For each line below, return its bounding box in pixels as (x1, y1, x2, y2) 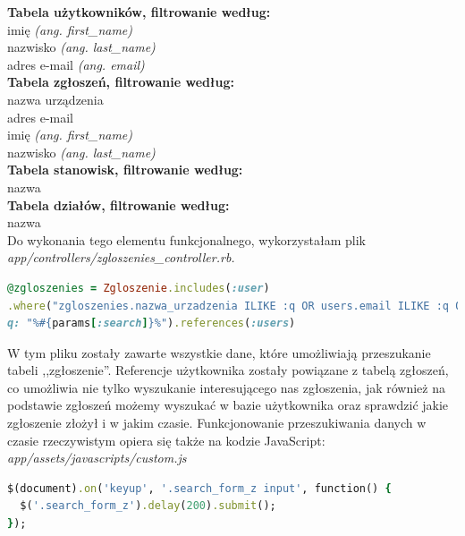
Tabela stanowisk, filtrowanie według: (7, 160, 243, 179)
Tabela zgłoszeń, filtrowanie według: (7, 72, 234, 91)
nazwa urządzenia (7, 89, 104, 108)
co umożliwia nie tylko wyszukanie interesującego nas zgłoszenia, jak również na (7, 378, 445, 396)
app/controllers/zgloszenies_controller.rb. (7, 248, 235, 267)
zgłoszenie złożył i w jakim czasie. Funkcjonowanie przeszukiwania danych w (7, 413, 427, 432)
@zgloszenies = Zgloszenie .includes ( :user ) (7, 281, 270, 294)
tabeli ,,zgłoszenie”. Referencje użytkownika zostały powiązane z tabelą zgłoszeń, (7, 361, 449, 379)
